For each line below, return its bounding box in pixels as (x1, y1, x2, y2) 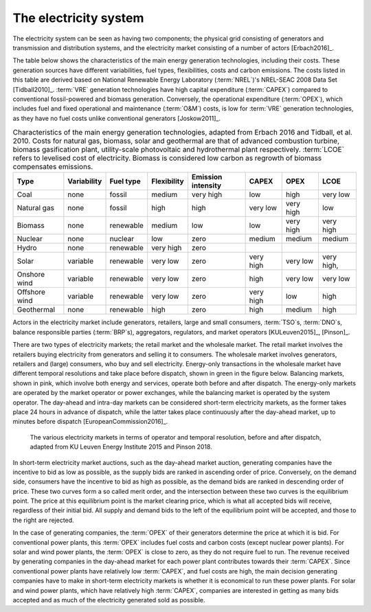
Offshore (16, 287, 46, 297)
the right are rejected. (12, 516, 75, 524)
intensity (191, 181, 222, 190)
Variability (67, 177, 102, 186)
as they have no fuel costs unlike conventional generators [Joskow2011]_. (12, 114, 221, 122)
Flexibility (151, 177, 185, 186)
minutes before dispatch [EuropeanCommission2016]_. (12, 418, 168, 426)
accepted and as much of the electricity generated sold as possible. (12, 596, 205, 604)
